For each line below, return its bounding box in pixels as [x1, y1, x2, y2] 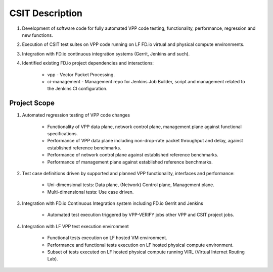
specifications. [47, 130, 78, 136]
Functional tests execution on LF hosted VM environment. [47, 235, 167, 241]
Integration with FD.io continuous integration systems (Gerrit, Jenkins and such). [22, 50, 190, 57]
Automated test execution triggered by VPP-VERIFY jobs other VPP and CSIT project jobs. [47, 212, 235, 218]
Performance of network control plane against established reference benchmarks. [47, 152, 218, 158]
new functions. [22, 32, 53, 38]
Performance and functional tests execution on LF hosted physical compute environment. [47, 242, 234, 248]
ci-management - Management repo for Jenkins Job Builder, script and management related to [47, 78, 245, 84]
